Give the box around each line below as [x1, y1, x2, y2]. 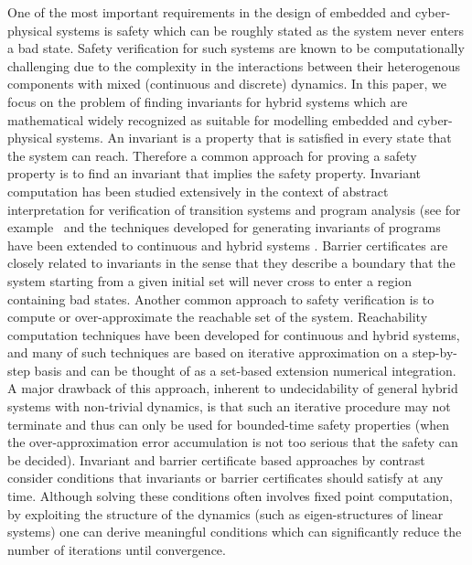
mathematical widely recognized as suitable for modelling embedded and [7, 110, 413, 129]
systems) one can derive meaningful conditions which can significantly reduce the [7, 522, 462, 541]
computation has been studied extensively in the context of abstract [7, 181, 389, 200]
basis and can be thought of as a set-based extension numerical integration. [34, 360, 456, 379]
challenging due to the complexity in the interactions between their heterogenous [7, 56, 460, 75]
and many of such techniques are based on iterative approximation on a [7, 343, 409, 362]
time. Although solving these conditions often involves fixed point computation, [7, 486, 453, 506]
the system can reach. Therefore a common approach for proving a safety [7, 145, 417, 165]
